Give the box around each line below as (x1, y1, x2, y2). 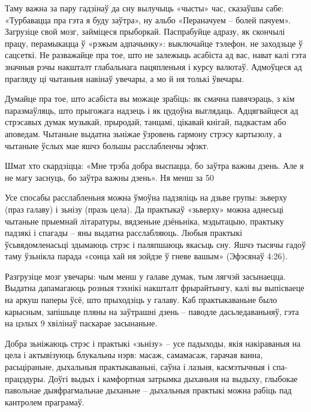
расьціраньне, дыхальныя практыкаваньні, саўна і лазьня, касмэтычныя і (5, 360, 270, 373)
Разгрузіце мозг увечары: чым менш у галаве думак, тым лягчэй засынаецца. (5, 269, 286, 282)
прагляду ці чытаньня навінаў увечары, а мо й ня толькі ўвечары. (5, 72, 244, 84)
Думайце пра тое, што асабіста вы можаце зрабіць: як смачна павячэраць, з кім (5, 92, 295, 105)
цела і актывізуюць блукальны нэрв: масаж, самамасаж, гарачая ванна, (5, 349, 263, 361)
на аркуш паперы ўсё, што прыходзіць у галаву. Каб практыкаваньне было (5, 293, 277, 306)
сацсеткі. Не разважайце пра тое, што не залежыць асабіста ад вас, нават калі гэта (5, 49, 306, 61)
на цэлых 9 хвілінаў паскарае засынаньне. (5, 317, 158, 329)
